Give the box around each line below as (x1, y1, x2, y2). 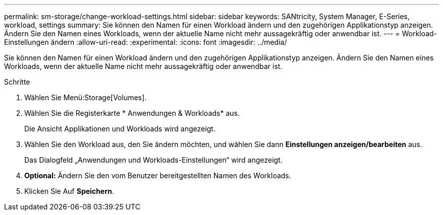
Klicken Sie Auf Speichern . (24, 187, 114, 195)
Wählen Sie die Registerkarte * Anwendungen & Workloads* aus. (24, 109, 240, 117)
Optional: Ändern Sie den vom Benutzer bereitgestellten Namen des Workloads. (24, 171, 291, 180)
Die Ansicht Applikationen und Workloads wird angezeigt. (24, 124, 215, 133)
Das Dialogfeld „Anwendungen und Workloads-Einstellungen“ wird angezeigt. (24, 156, 283, 164)
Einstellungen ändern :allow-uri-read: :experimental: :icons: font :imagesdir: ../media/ (4, 38, 287, 46)
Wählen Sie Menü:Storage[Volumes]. (24, 93, 147, 102)
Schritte (4, 78, 30, 86)
